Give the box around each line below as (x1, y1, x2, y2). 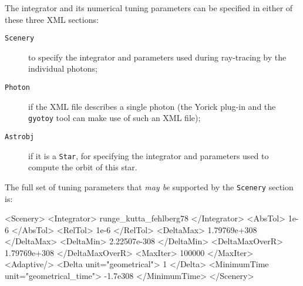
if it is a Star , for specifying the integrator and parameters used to (28, 149, 269, 161)
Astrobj (5, 132, 35, 141)
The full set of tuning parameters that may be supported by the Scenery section (5, 180, 294, 193)
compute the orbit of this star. (28, 161, 137, 173)
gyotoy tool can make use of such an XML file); (28, 112, 201, 124)
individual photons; (28, 62, 97, 75)
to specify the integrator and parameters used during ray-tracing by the (28, 51, 287, 63)
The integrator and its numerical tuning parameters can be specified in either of (5, 2, 293, 14)
